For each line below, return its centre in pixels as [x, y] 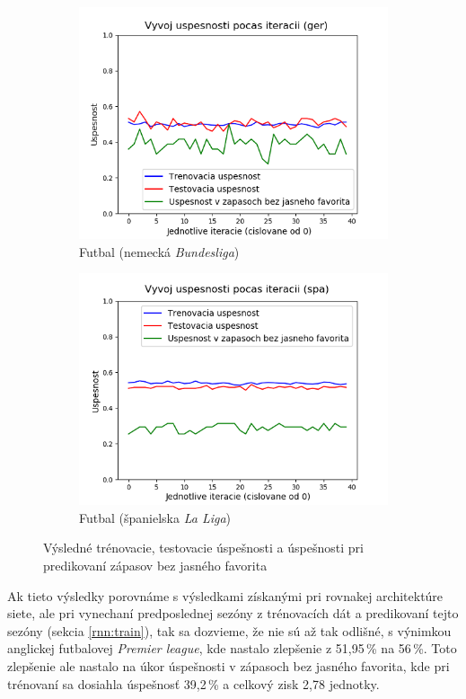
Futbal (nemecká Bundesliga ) [159, 251]
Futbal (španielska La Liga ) [155, 517]
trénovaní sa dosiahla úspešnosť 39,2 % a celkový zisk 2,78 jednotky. [193, 683]
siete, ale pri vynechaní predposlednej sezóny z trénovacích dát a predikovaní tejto [233, 613]
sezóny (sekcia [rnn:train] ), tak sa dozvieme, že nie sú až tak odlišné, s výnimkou [229, 630]
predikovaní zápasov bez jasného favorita [155, 565]
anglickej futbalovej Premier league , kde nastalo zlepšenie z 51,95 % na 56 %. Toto [232, 648]
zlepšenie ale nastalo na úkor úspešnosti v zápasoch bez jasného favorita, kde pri [229, 665]
